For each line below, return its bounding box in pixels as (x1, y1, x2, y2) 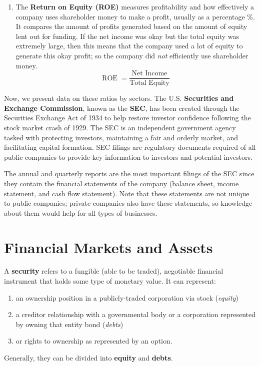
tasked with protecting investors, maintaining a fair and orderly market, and (4, 132, 238, 142)
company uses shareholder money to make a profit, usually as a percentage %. (15, 11, 255, 21)
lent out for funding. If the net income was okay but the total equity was (15, 30, 239, 41)
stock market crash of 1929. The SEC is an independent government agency (4, 122, 236, 132)
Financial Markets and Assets (4, 237, 213, 257)
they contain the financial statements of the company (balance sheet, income (4, 178, 239, 188)
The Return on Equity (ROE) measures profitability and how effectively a (15, 1, 254, 11)
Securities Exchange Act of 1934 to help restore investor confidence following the (4, 112, 251, 123)
